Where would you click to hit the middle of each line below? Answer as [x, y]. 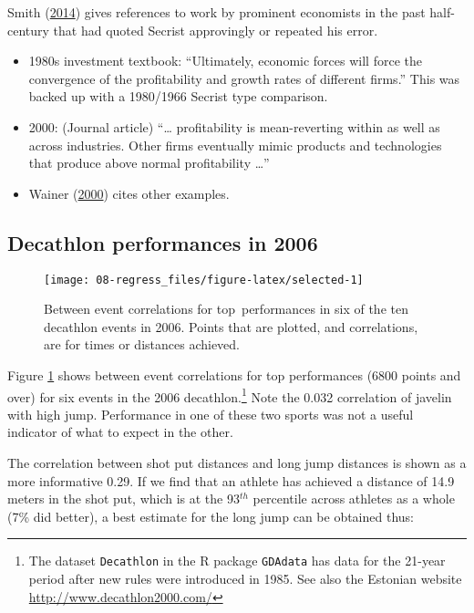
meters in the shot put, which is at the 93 [124, 499]
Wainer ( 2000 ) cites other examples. [129, 193]
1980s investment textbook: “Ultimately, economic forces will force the [225, 61]
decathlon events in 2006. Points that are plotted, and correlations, [231, 326]
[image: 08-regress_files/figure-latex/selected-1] [204, 280]
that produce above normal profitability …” [149, 163]
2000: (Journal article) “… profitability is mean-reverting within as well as [234, 126]
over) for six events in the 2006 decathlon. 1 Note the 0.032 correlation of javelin [230, 395]
